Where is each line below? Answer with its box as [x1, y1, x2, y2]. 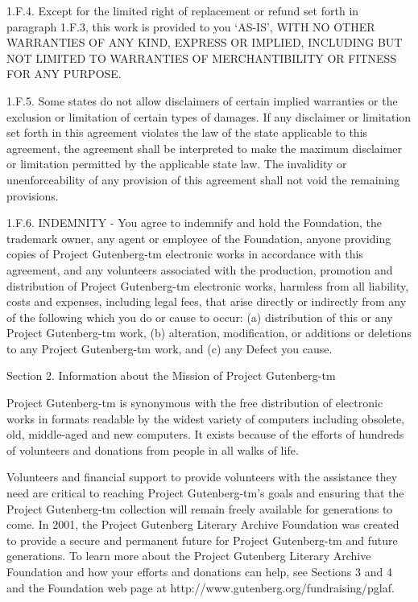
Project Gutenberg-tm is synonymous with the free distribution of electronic [6, 394, 383, 411]
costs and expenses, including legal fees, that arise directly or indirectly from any [6, 293, 407, 310]
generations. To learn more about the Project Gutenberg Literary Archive [6, 547, 371, 564]
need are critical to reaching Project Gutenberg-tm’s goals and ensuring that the [6, 484, 404, 501]
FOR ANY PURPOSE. [6, 65, 122, 82]
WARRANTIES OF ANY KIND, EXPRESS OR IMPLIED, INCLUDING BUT [6, 34, 403, 51]
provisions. [6, 187, 59, 204]
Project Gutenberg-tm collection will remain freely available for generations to [6, 500, 393, 517]
